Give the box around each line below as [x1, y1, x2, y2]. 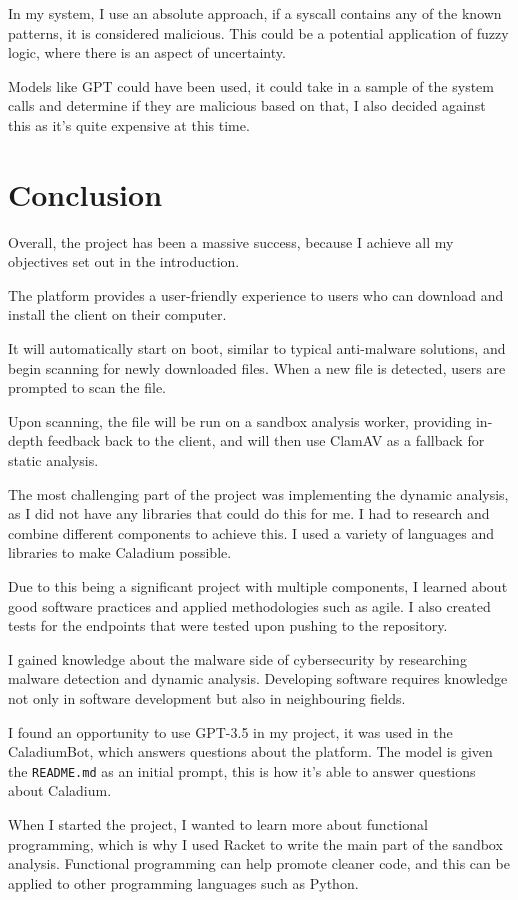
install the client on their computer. [8, 304, 227, 325]
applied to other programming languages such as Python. [8, 872, 359, 893]
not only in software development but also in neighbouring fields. [8, 687, 406, 708]
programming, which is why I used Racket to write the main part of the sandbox [8, 833, 503, 854]
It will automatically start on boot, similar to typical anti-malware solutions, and [8, 338, 506, 359]
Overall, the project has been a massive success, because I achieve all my [8, 231, 454, 252]
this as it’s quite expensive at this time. [8, 114, 250, 135]
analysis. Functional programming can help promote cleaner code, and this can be [8, 853, 510, 874]
